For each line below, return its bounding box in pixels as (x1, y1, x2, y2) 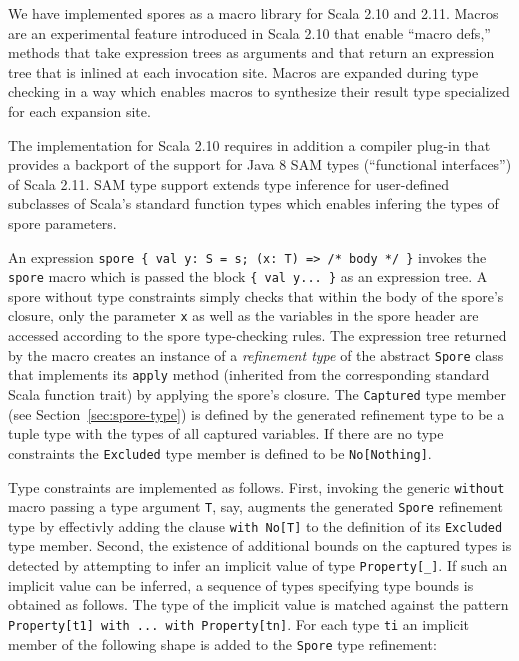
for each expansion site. (8, 100, 151, 121)
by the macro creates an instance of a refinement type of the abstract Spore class (8, 344, 504, 365)
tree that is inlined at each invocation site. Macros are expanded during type (8, 61, 479, 82)
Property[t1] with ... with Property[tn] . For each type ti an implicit (8, 613, 469, 634)
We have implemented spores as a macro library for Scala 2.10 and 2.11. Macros (8, 3, 499, 23)
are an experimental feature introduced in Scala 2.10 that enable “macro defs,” (8, 22, 491, 43)
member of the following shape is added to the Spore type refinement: (8, 633, 437, 654)
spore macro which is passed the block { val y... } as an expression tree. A (8, 266, 488, 287)
